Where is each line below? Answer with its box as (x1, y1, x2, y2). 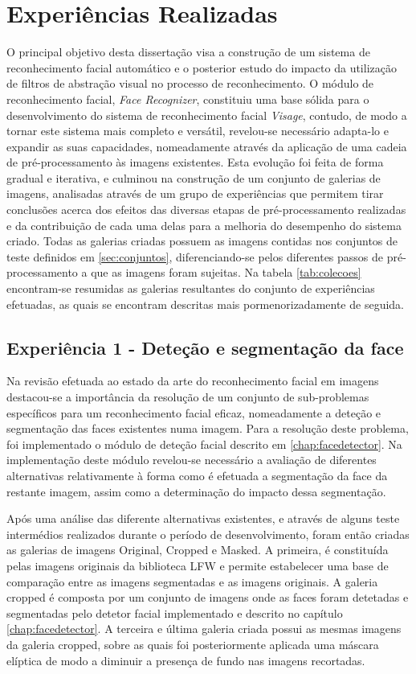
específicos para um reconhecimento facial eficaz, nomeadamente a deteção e (6, 404, 381, 421)
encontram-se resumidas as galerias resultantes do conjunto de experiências (6, 280, 375, 297)
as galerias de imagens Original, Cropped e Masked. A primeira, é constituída (6, 541, 389, 558)
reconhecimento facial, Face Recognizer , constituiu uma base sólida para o (6, 90, 369, 107)
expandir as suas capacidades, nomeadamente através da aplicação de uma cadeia (6, 138, 407, 154)
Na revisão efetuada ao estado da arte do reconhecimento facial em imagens (6, 372, 379, 389)
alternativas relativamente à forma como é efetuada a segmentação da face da (6, 466, 388, 483)
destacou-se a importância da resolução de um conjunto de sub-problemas (6, 388, 369, 405)
